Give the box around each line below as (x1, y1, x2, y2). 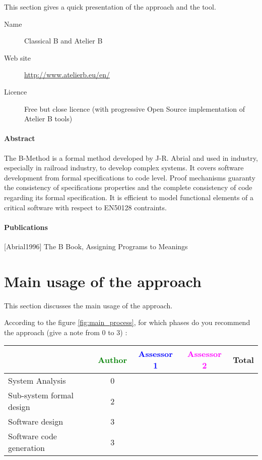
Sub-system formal (8, 389, 74, 401)
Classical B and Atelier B (24, 35, 103, 46)
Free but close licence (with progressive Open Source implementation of (24, 103, 245, 114)
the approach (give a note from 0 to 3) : (4, 327, 127, 337)
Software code (8, 430, 57, 442)
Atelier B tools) (24, 113, 73, 124)
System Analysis (8, 375, 66, 387)
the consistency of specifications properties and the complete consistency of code (4, 182, 252, 193)
